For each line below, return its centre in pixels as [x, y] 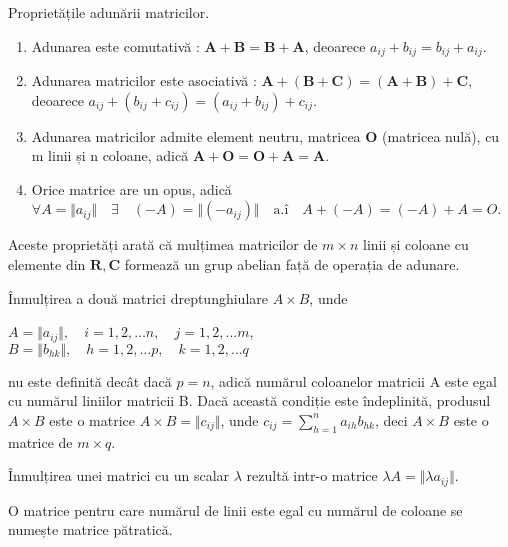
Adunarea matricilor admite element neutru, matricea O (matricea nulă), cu [265, 135]
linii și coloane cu [416, 244]
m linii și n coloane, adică [110, 155]
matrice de [40, 441]
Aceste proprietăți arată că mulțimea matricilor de [163, 244]
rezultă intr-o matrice [312, 475]
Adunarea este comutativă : [115, 45]
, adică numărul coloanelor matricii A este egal [353, 380]
